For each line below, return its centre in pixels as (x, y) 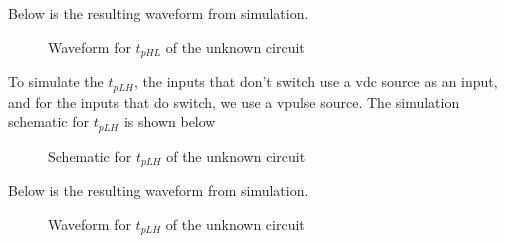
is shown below (169, 121)
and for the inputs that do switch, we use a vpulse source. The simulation (234, 101)
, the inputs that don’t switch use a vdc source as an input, (316, 81)
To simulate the (56, 81)
